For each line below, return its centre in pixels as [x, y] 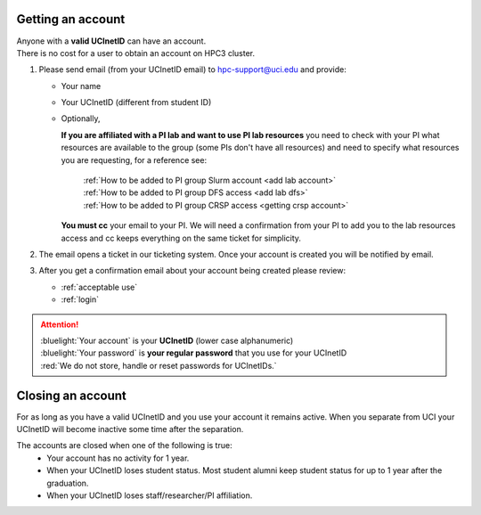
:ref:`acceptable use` [99, 287]
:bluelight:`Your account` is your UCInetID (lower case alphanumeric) [167, 340]
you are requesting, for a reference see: [134, 159]
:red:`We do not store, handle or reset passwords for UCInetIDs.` [159, 365]
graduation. [68, 483]
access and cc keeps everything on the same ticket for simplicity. [181, 238]
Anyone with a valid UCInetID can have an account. [111, 41]
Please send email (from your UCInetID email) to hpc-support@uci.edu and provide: [192, 69]
